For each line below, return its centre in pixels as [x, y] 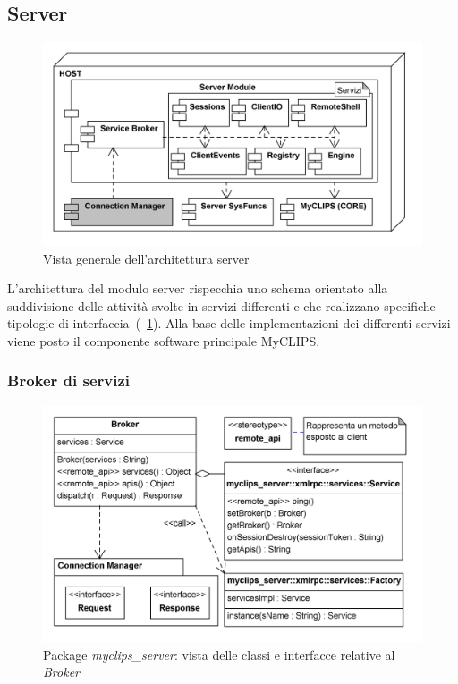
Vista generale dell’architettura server [146, 258]
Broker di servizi [69, 380]
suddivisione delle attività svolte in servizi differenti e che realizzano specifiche [221, 305]
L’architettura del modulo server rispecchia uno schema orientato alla [198, 288]
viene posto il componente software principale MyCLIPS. [164, 340]
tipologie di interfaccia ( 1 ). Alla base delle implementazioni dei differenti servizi [229, 323]
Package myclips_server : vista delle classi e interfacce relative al [219, 654]
